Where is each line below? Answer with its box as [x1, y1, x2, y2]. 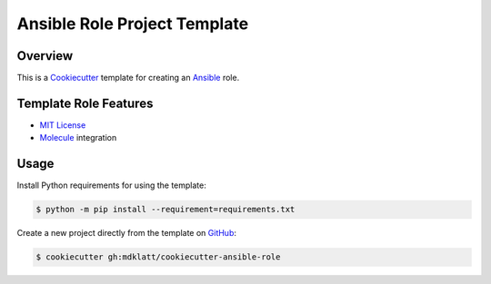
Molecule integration [39, 132, 117, 143]
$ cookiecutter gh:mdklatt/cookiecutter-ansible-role [35, 252, 281, 262]
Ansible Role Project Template [16, 14, 249, 34]
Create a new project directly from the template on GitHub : [16, 228, 236, 239]
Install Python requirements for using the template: [16, 180, 206, 191]
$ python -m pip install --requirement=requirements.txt [35, 204, 296, 215]
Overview [16, 48, 74, 64]
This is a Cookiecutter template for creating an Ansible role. [16, 73, 240, 83]
